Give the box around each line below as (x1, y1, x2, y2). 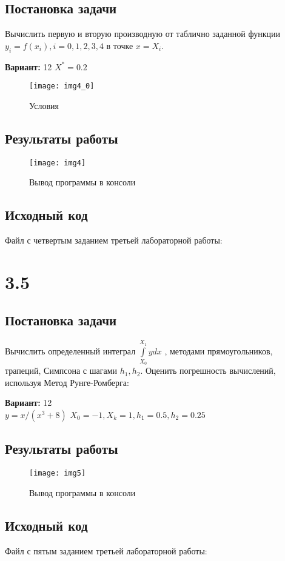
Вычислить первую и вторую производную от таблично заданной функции (5, 27, 281, 40)
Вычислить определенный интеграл (5, 345, 136, 357)
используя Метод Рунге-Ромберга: (5, 376, 129, 388)
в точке (106, 39, 133, 51)
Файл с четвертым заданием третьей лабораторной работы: (5, 234, 223, 247)
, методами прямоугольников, (164, 345, 273, 357)
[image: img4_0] (29, 82, 95, 91)
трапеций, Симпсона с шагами (5, 364, 117, 377)
